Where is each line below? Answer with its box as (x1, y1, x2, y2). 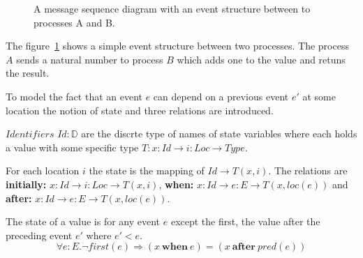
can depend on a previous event (153, 89, 289, 103)
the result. (6, 66, 50, 80)
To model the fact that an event (6, 89, 142, 103)
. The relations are (268, 163, 348, 178)
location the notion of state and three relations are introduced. (6, 103, 274, 117)
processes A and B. (34, 15, 115, 29)
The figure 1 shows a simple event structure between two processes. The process (6, 38, 349, 53)
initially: (6, 176, 47, 191)
